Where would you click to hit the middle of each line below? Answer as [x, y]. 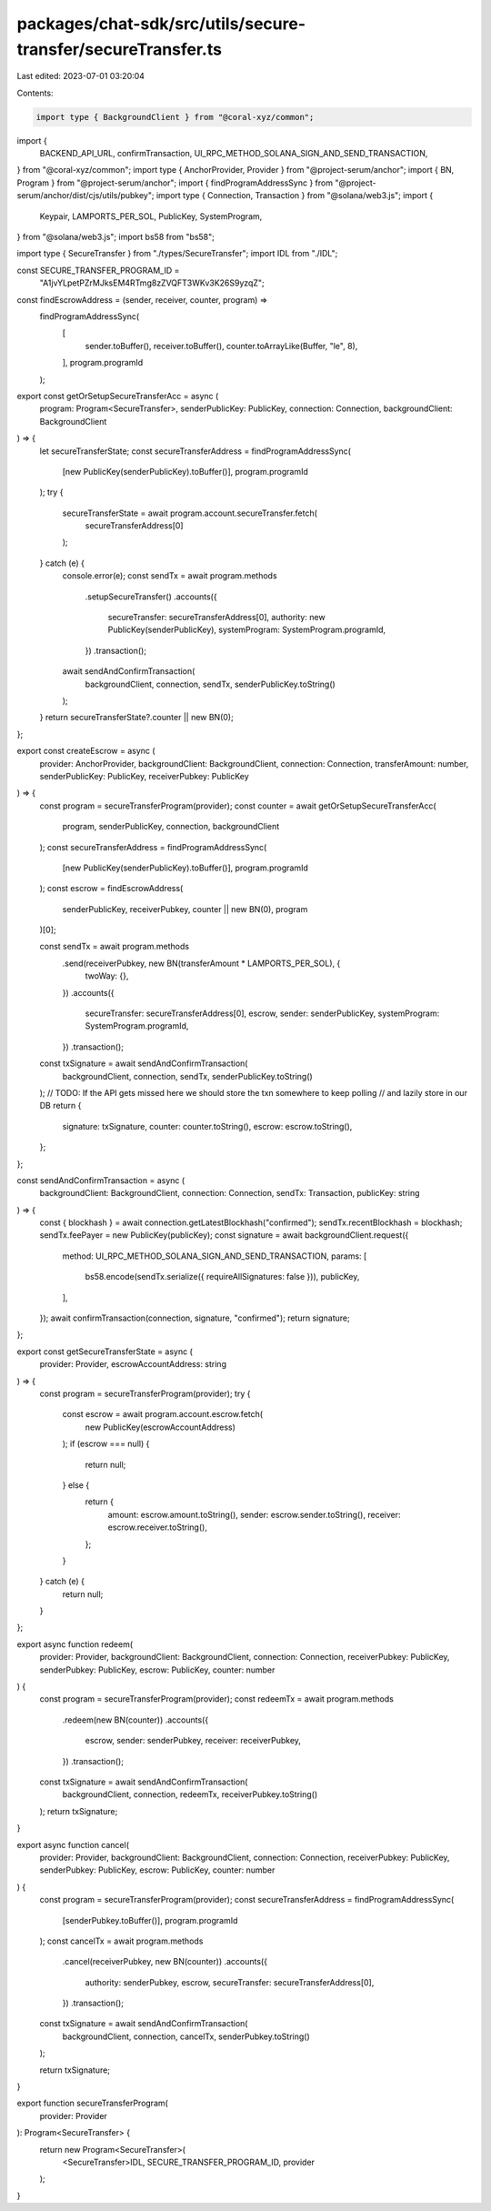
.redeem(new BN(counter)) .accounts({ [135, 1720]
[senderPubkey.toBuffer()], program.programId [150, 1920]
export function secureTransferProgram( [92, 2103]
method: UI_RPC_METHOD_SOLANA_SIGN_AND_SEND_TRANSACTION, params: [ [215, 1256]
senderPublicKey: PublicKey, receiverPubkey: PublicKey [144, 776]
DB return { [60, 1106]
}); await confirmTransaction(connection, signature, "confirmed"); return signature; [195, 1318]
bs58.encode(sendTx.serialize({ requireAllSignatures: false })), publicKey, [222, 1277]
